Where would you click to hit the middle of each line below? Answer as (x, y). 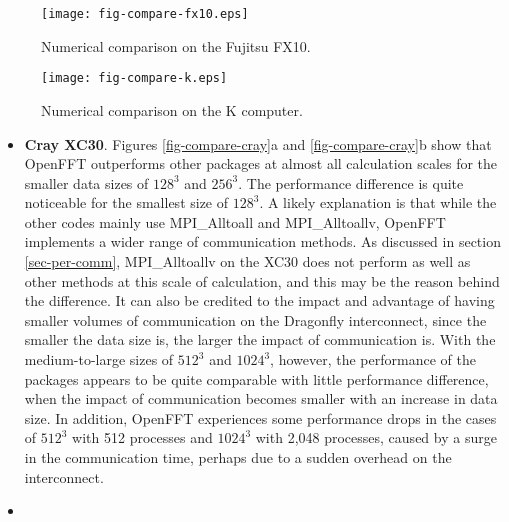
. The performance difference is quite (351, 182)
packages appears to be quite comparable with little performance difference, (256, 378)
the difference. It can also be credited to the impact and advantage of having (259, 300)
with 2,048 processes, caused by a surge (376, 437)
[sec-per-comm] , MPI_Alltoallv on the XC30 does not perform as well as (247, 261)
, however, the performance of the (373, 359)
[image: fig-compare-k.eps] (134, 78)
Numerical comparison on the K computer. (172, 109)
